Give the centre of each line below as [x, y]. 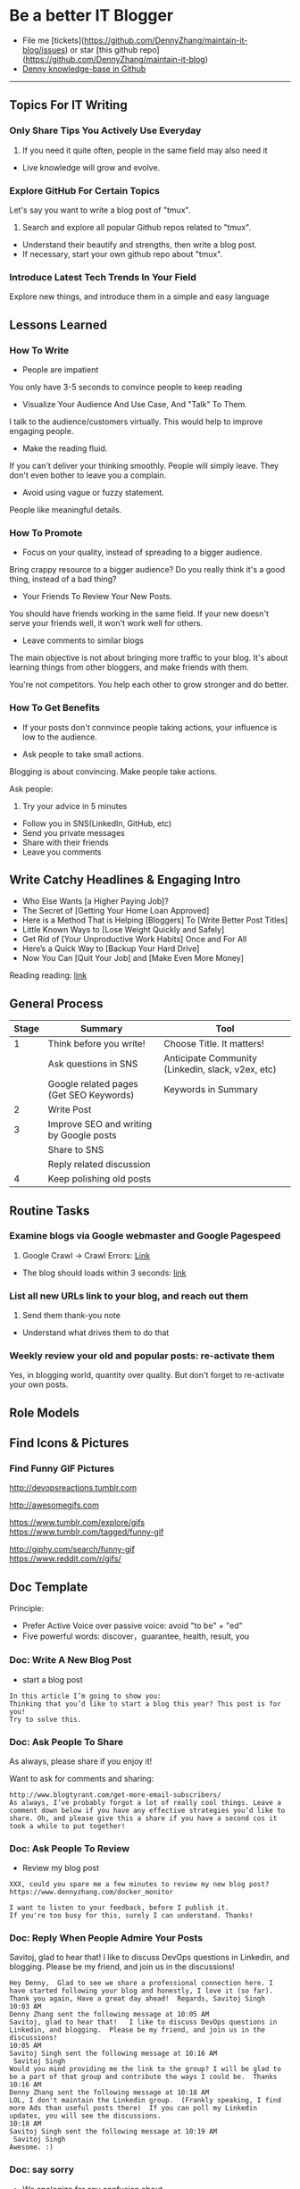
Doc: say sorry [42, 2169]
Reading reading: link [48, 975]
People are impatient [60, 369]
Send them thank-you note [71, 1316]
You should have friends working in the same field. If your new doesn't [139, 614]
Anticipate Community [210, 1058]
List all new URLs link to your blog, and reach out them [129, 1296]
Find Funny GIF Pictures [62, 1468]
